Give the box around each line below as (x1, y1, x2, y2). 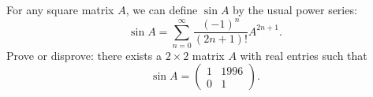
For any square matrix (6, 2, 114, 17)
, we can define (125, 2, 198, 17)
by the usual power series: (233, 2, 357, 17)
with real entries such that (240, 47, 367, 63)
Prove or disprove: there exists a (6, 47, 162, 63)
